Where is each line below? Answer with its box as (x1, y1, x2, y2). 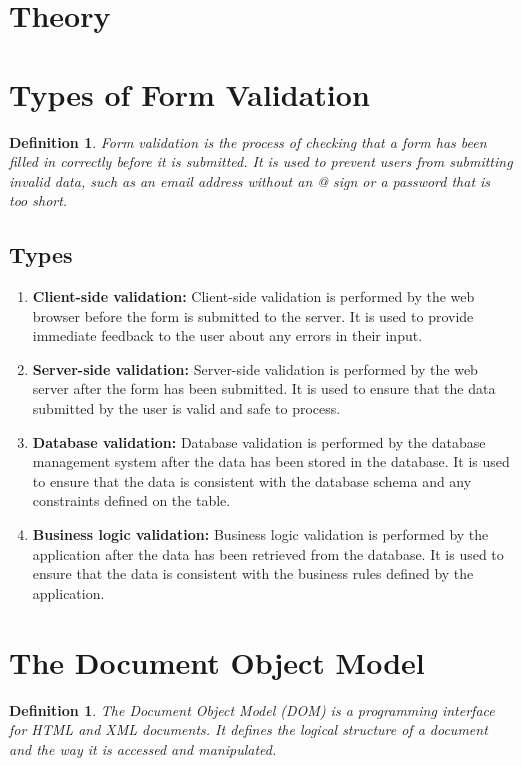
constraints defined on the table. (32, 490, 231, 511)
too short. (9, 190, 68, 211)
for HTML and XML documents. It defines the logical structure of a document (9, 719, 488, 740)
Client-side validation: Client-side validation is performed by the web (32, 286, 475, 307)
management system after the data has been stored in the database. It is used (32, 451, 510, 472)
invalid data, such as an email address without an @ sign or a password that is (9, 170, 491, 191)
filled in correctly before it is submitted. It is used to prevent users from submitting (9, 151, 513, 172)
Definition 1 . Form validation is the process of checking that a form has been (9, 131, 487, 152)
